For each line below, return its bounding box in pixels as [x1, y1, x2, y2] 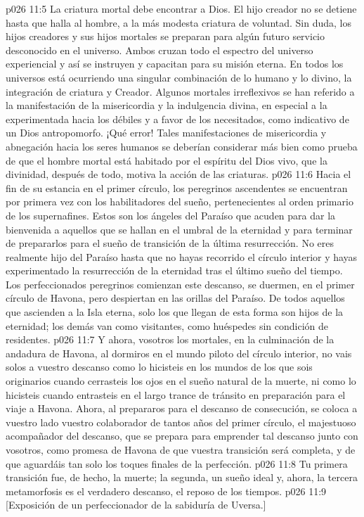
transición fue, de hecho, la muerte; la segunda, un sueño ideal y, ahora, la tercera [6, 470, 358, 485]
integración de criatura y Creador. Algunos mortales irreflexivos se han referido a [6, 84, 355, 98]
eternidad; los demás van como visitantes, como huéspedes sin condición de [6, 318, 329, 333]
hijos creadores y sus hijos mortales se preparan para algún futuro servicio [6, 29, 325, 44]
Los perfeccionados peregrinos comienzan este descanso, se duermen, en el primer [6, 276, 355, 291]
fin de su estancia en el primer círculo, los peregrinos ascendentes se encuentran [6, 180, 348, 195]
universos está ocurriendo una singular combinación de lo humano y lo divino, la [6, 70, 352, 84]
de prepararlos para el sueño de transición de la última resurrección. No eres [6, 236, 334, 250]
